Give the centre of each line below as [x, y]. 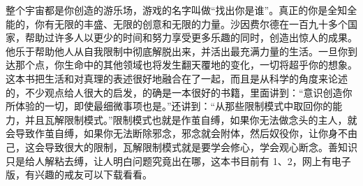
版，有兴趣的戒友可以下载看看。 [79, 174]
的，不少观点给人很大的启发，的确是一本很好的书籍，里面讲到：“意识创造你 [179, 92]
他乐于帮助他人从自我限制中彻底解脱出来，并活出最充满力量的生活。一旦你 [177, 51]
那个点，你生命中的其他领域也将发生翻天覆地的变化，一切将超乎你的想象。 [186, 65]
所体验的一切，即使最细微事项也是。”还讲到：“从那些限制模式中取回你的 [169, 106]
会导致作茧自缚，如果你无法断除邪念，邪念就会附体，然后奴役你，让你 [167, 133]
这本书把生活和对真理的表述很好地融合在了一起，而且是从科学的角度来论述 [177, 78]
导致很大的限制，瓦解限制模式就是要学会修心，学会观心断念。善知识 [201, 146]
